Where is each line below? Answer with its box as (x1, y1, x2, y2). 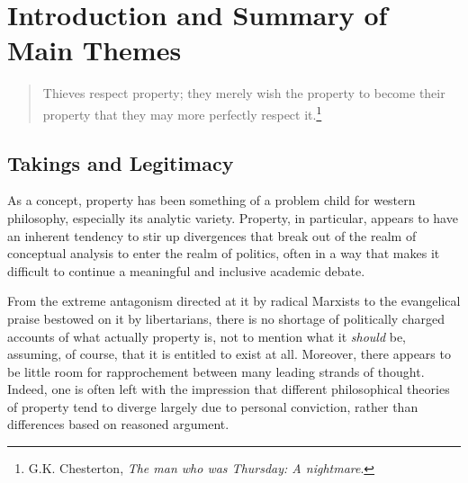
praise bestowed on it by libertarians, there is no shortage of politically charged (7, 309, 445, 327)
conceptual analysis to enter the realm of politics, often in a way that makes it (7, 244, 440, 263)
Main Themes (7, 31, 182, 68)
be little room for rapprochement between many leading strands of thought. (7, 362, 425, 380)
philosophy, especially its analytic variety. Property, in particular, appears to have (7, 208, 458, 227)
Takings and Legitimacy (7, 148, 234, 176)
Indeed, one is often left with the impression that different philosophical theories (7, 380, 450, 398)
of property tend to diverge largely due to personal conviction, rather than (7, 397, 418, 416)
